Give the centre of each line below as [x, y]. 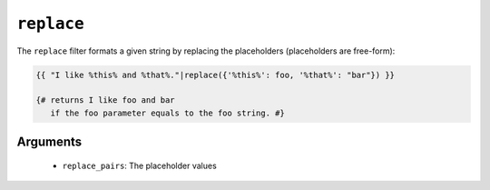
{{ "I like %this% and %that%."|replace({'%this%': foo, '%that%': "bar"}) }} [215, 75]
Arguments [49, 142]
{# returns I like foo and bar [106, 100]
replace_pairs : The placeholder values [139, 165]
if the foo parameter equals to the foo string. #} [167, 113]
